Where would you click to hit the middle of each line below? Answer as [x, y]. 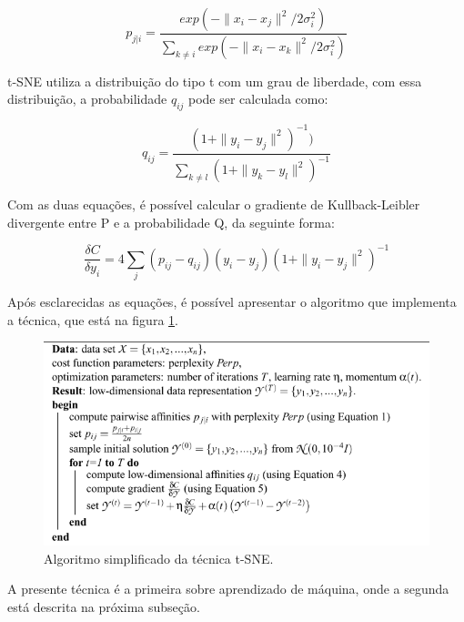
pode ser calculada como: [258, 99]
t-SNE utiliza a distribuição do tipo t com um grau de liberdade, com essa [215, 81]
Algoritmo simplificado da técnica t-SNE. [159, 558]
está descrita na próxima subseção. [104, 606]
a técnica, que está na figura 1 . [93, 319]
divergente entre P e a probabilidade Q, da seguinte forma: [171, 222]
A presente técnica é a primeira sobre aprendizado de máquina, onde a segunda [228, 589]
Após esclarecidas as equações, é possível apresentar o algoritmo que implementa [232, 302]
